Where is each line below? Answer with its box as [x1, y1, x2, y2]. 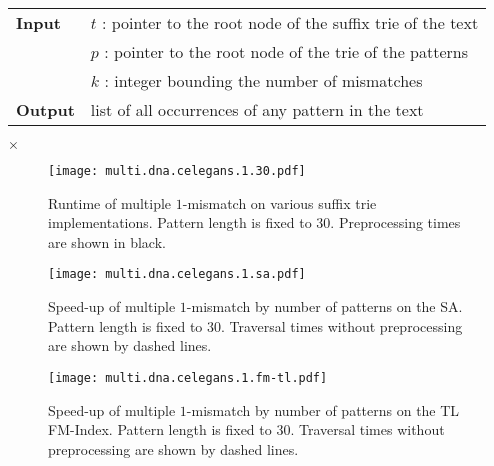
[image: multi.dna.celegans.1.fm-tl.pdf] [48, 370, 328, 385]
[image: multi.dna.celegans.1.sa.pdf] [48, 267, 306, 282]
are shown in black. [48, 231, 166, 252]
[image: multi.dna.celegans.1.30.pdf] [48, 164, 306, 178]
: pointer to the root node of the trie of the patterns [104, 40, 469, 63]
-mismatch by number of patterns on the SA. [186, 296, 463, 317]
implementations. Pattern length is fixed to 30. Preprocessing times [48, 212, 461, 233]
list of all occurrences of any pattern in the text [90, 98, 424, 121]
